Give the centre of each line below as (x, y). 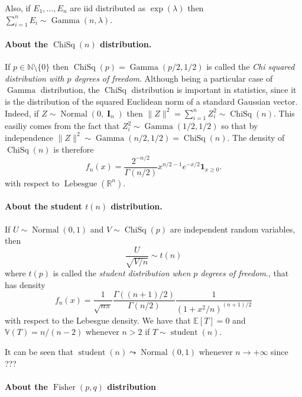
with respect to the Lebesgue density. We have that (98, 320)
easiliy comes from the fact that (62, 126)
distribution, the (70, 90)
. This (284, 113)
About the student (43, 206)
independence (29, 137)
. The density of (256, 137)
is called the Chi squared (251, 67)
